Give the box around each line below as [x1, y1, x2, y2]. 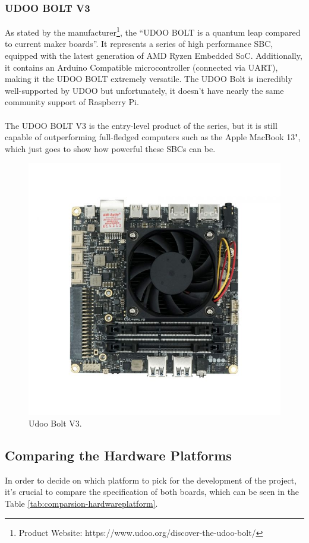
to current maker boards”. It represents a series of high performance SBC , [5, 37, 273, 50]
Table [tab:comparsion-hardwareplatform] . [5, 497, 158, 509]
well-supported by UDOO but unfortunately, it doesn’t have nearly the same [5, 84, 284, 96]
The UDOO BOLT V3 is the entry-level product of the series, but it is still [5, 119, 278, 131]
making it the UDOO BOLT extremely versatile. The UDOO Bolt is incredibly [5, 72, 292, 85]
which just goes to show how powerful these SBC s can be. [5, 142, 216, 154]
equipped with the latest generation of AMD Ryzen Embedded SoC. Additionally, [5, 49, 302, 62]
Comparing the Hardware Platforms [5, 446, 232, 464]
